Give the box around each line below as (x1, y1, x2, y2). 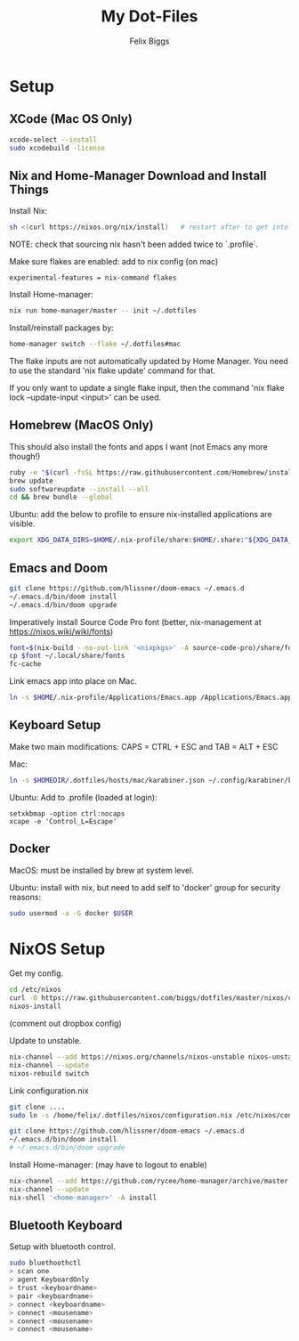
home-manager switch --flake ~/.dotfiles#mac (9, 340, 181, 349)
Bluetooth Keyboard (9, 1218, 123, 1233)
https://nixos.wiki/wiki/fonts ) (9, 626, 114, 637)
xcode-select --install (9, 135, 98, 144)
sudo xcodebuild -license (9, 143, 105, 152)
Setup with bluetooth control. (9, 1241, 116, 1252)
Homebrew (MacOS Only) (9, 418, 154, 433)
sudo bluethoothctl (9, 1258, 82, 1268)
